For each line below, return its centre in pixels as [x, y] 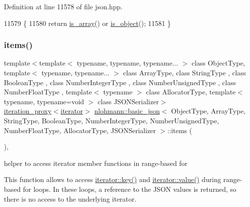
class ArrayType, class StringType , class [185, 72]
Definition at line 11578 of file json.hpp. [63, 6]
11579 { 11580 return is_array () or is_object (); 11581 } [87, 23]
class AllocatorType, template [191, 92]
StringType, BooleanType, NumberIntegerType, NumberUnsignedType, [112, 120]
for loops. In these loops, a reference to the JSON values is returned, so [129, 189]
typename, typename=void [44, 101]
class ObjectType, [219, 63]
